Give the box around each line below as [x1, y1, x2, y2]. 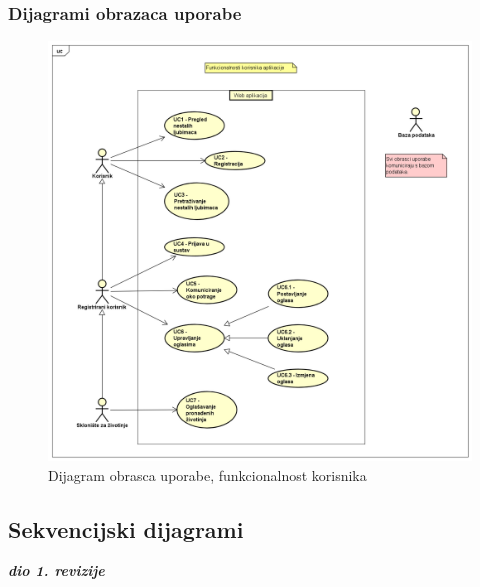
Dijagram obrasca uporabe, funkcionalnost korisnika [48, 464, 367, 485]
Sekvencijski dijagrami [8, 513, 244, 544]
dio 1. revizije [8, 560, 105, 581]
